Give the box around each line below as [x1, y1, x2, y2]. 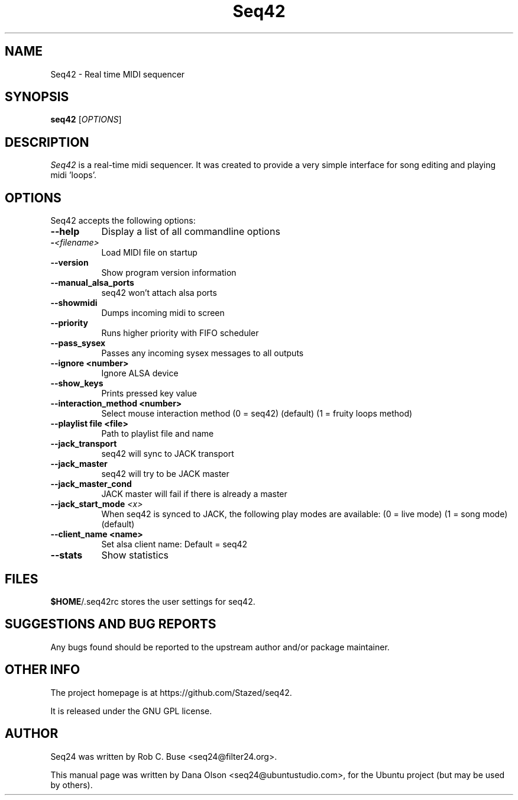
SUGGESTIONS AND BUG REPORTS [5, 617, 216, 632]
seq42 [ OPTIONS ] [50, 114, 122, 125]
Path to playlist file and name [101, 428, 214, 439]
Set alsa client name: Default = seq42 [101, 539, 248, 550]
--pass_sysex [50, 338, 106, 349]
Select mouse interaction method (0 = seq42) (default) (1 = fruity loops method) [101, 408, 413, 419]
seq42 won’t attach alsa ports [101, 288, 217, 298]
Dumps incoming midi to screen [101, 308, 225, 318]
